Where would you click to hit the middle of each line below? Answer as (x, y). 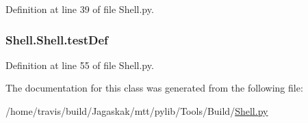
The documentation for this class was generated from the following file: (154, 88)
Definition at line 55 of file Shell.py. (80, 65)
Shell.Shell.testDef (57, 39)
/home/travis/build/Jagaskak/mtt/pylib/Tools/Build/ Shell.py (137, 111)
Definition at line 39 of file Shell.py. (80, 9)
